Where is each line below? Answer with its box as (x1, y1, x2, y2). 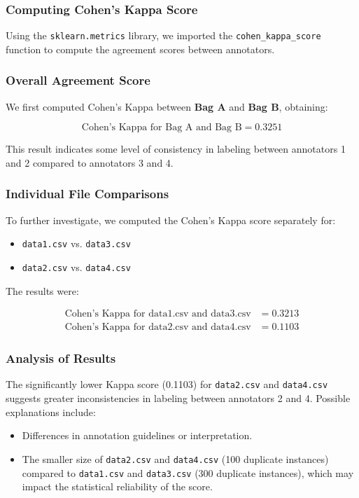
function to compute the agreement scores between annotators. (6, 41, 275, 56)
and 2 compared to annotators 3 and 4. (6, 155, 174, 170)
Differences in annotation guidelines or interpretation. (22, 428, 253, 443)
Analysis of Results (6, 350, 116, 367)
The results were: (6, 283, 79, 298)
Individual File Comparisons (6, 185, 169, 202)
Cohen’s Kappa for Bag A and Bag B (81, 123, 242, 133)
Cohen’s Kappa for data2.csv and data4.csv (64, 322, 251, 333)
